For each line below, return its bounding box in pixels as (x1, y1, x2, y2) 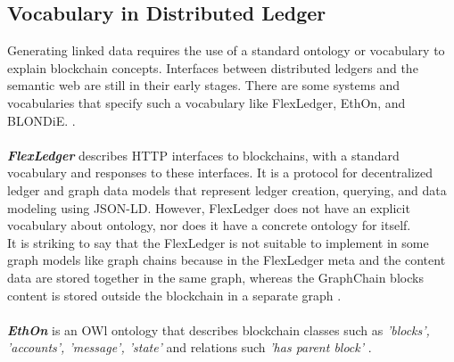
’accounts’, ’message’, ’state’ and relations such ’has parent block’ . (7, 338, 372, 357)
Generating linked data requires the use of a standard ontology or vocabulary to (7, 41, 445, 60)
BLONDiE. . (7, 111, 76, 129)
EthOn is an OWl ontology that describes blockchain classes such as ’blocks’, (7, 320, 430, 339)
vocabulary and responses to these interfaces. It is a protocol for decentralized (7, 163, 433, 182)
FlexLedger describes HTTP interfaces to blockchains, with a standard (7, 145, 400, 164)
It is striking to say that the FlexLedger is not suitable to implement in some (7, 233, 429, 251)
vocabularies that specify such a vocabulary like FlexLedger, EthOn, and (7, 93, 406, 111)
